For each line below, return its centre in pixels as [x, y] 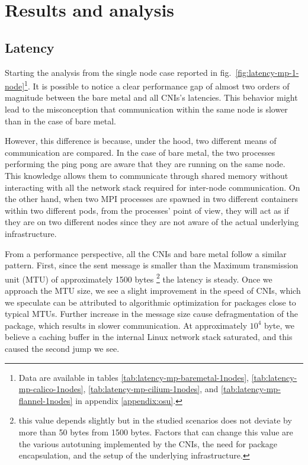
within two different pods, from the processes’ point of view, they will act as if [147, 210]
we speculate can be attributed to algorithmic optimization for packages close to [150, 302]
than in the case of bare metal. [60, 121]
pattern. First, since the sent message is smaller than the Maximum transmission [152, 265]
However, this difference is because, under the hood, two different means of [141, 141]
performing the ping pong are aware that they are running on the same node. [145, 164]
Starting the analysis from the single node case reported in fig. [118, 72]
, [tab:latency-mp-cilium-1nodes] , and [151, 389]
